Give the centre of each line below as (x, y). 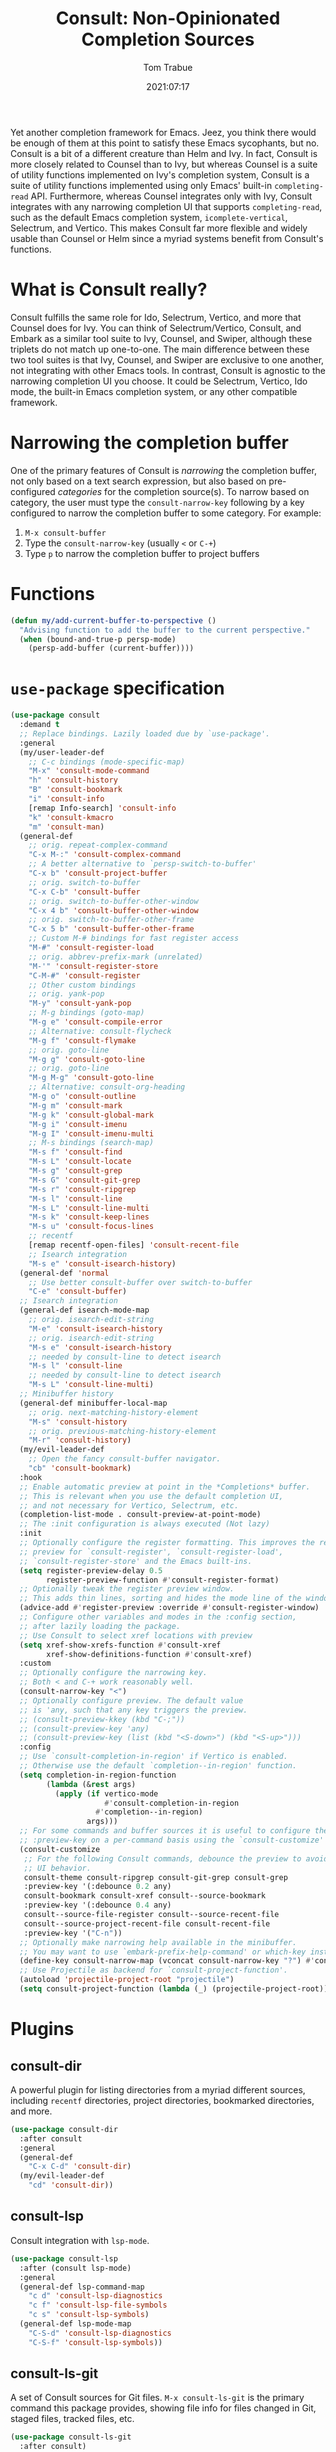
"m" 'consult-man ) (66, 827)
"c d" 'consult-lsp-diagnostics (95, 2296)
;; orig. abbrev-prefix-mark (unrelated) (115, 957)
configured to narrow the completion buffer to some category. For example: (166, 513)
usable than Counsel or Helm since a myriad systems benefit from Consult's (167, 238)
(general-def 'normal (64, 1273)
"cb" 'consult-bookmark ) (80, 1468)
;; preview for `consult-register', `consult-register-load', (151, 1552)
